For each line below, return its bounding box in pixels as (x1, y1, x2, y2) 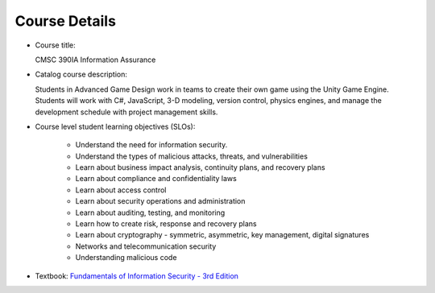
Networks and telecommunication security (75, 241, 217, 251)
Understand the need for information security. (75, 140, 228, 150)
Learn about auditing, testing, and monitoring (75, 208, 226, 217)
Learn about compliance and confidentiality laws (75, 174, 237, 184)
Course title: (35, 40, 76, 50)
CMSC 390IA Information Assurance (35, 55, 156, 64)
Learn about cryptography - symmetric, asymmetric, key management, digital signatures (75, 230, 370, 240)
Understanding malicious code (75, 253, 177, 262)
